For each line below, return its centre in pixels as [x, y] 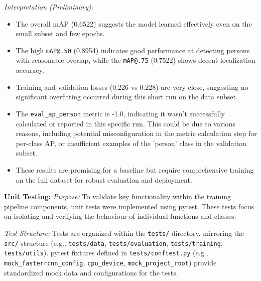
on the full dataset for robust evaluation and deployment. [104, 179]
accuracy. [30, 70]
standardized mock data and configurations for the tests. [91, 272]
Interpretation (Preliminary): [49, 7]
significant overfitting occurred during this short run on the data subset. [127, 97]
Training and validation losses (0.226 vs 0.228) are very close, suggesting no [132, 87]
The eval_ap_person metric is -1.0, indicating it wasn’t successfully [120, 113]
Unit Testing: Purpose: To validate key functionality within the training [117, 196]
